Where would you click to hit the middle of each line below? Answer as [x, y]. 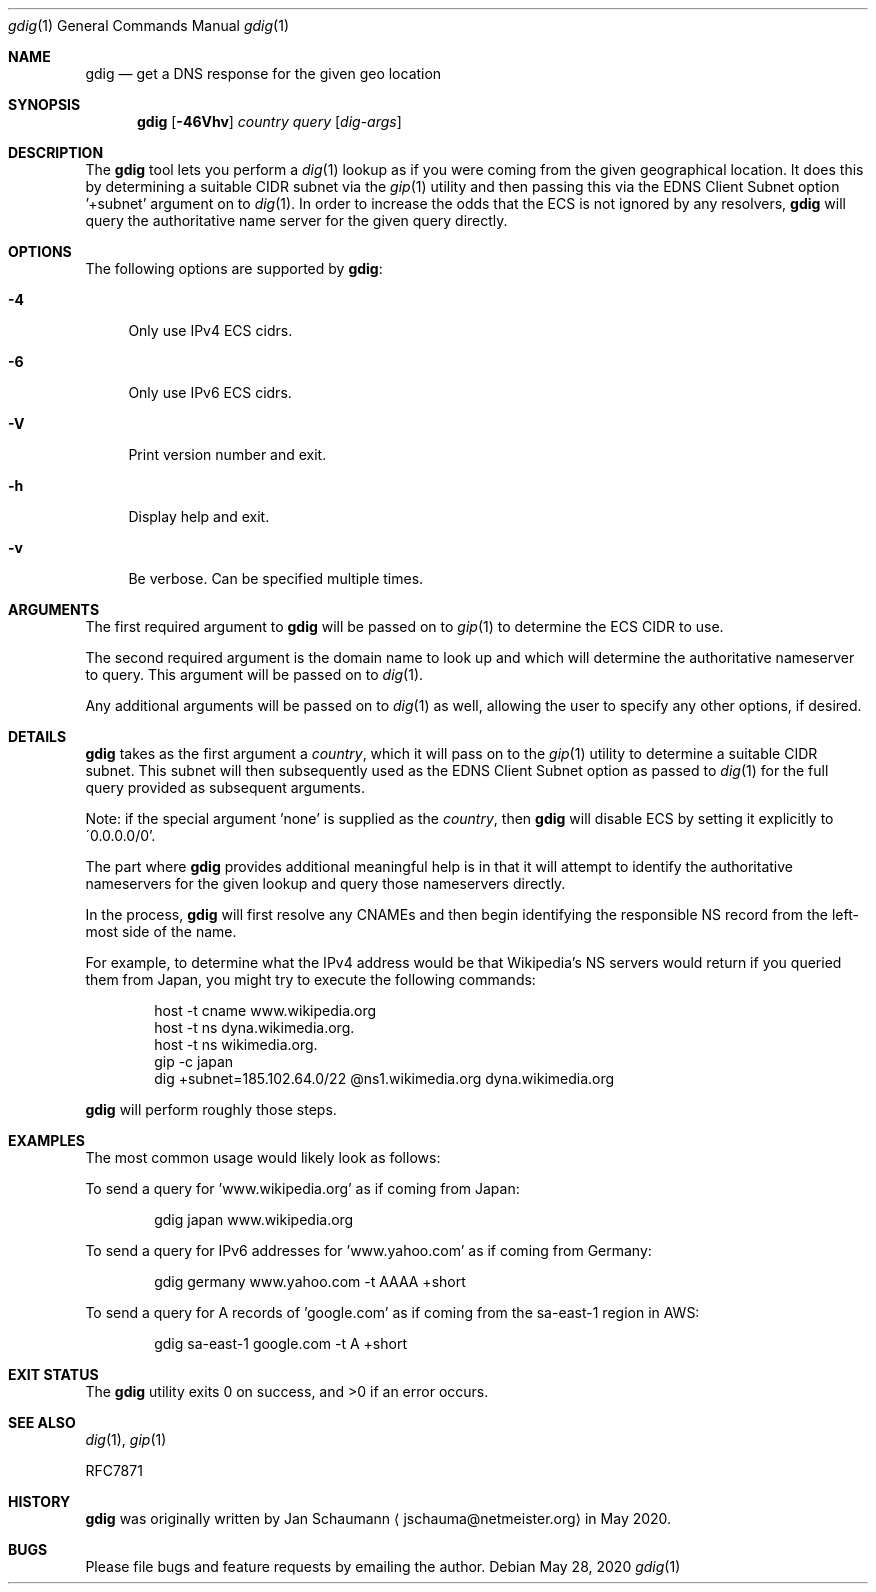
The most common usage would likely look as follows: [263, 1157]
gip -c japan [194, 1061]
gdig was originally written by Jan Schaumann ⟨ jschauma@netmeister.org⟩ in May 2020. [378, 1518]
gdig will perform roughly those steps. [211, 1109]
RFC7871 [114, 1470]
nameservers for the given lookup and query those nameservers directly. [325, 883]
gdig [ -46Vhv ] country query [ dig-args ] [269, 121]
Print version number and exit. [227, 454]
